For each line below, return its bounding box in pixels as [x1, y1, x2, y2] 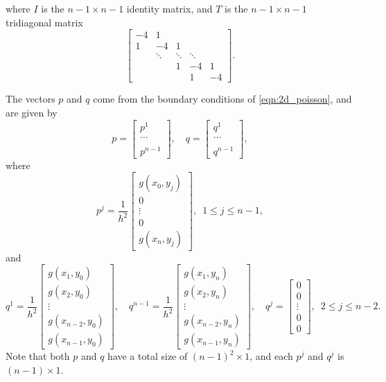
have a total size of [107, 349, 188, 363]
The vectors [6, 92, 55, 106]
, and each [249, 349, 293, 363]
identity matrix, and [126, 1, 213, 15]
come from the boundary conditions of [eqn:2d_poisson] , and [93, 92, 352, 106]
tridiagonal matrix [6, 15, 83, 29]
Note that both [6, 349, 70, 363]
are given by [6, 105, 58, 119]
